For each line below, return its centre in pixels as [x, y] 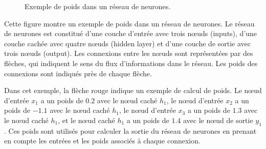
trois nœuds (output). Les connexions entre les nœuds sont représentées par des [129, 53]
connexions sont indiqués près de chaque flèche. [78, 73]
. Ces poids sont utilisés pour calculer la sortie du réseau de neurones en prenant [130, 130]
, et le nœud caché [86, 120]
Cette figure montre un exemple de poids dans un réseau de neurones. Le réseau [129, 23]
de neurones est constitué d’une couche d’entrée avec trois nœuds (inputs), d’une [131, 33]
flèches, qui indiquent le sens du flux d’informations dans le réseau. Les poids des [131, 63]
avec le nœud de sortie [218, 120]
